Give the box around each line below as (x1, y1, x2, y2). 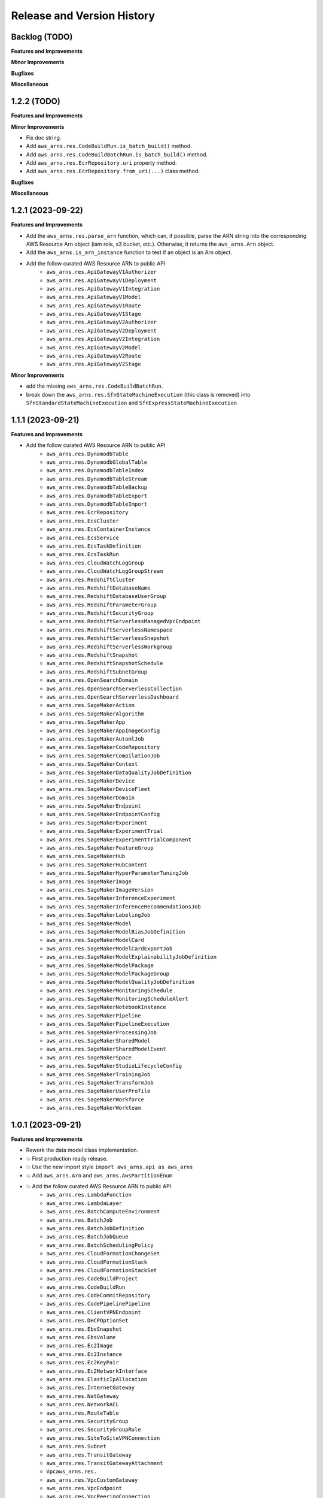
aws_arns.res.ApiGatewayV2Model (46, 344, 141, 351)
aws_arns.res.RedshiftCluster (46, 576, 135, 583)
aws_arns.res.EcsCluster (46, 517, 119, 524)
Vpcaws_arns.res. (46, 1468, 97, 1475)
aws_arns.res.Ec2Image (46, 1342, 113, 1349)
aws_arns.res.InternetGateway (46, 1384, 135, 1391)
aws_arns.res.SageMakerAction (46, 702, 135, 709)
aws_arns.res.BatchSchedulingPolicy (46, 1242, 154, 1249)
